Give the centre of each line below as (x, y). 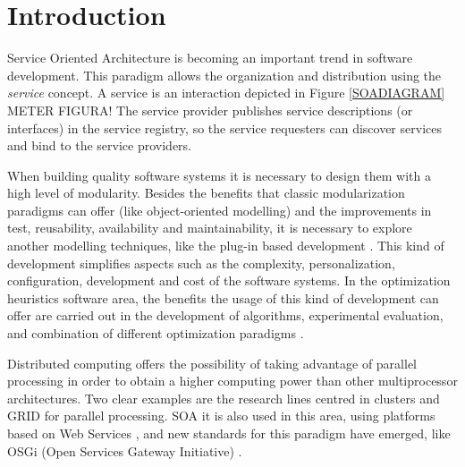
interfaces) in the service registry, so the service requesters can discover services (224, 127)
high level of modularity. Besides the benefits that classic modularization (206, 193)
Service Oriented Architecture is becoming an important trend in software (210, 58)
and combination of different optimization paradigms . (156, 333)
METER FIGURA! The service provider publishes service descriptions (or (210, 110)
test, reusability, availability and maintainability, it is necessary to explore (210, 228)
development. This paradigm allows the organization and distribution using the (224, 75)
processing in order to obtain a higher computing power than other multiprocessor (232, 381)
